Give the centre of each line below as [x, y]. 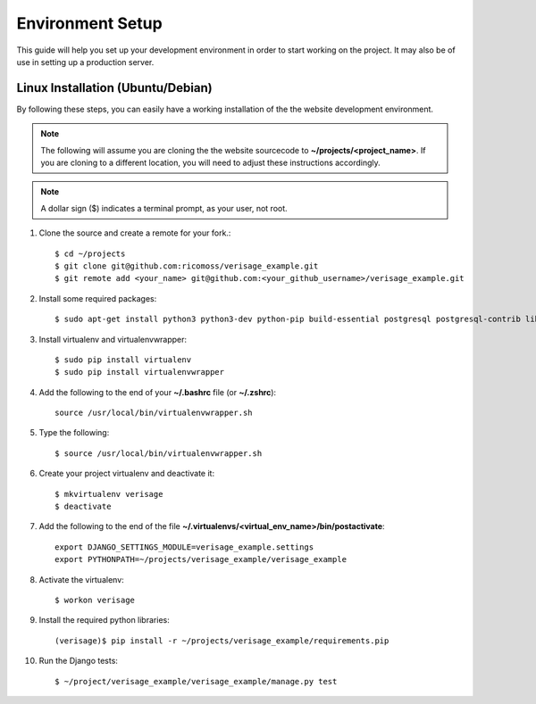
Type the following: [74, 433]
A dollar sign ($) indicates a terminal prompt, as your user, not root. [164, 208]
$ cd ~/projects [90, 253]
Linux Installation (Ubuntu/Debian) [115, 88]
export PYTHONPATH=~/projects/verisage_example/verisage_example [201, 559]
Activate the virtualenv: [81, 579]
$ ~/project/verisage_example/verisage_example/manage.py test [196, 681]
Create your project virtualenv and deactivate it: [126, 474]
